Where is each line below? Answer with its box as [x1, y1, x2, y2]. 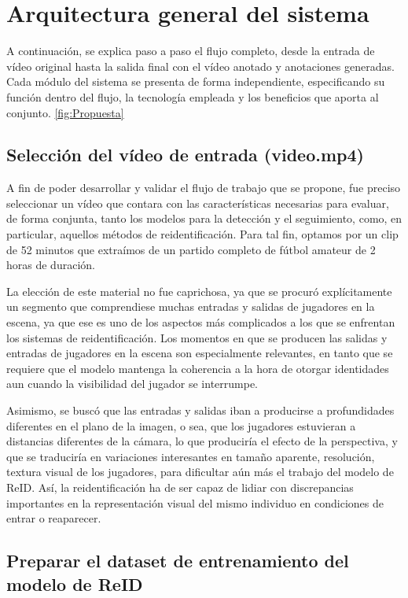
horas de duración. [6, 257, 95, 273]
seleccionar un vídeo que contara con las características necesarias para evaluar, [6, 194, 389, 211]
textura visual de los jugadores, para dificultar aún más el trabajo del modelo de [6, 463, 394, 480]
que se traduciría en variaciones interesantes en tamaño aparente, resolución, [6, 448, 375, 464]
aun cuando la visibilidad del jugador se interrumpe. [6, 375, 258, 392]
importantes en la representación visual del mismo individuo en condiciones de [6, 494, 384, 511]
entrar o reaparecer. [6, 510, 101, 526]
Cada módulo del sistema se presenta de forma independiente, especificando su [6, 73, 385, 90]
